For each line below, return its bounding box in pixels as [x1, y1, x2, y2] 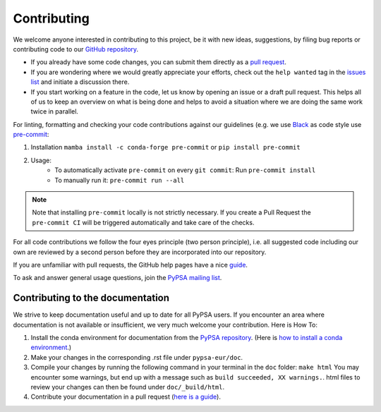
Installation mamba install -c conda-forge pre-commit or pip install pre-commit [30, 143, 301, 152]
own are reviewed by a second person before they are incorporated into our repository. [13, 248, 267, 256]
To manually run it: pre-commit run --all [54, 176, 185, 184]
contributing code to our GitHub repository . [13, 44, 139, 53]
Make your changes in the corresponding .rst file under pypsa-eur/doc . [30, 353, 243, 361]
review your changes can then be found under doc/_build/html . [30, 383, 225, 391]
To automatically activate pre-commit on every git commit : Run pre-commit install [54, 166, 316, 174]
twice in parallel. [30, 107, 79, 116]
